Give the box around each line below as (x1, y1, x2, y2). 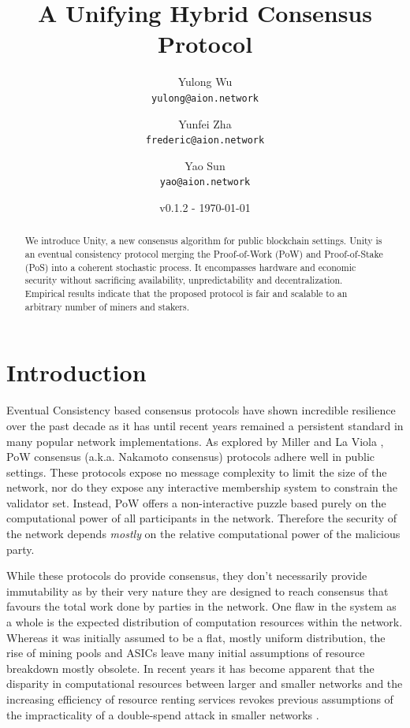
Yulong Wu (177, 73, 233, 90)
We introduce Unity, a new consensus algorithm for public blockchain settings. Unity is (24, 234, 382, 247)
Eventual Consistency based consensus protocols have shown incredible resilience (6, 402, 396, 418)
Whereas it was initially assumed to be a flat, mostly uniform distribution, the (6, 629, 386, 645)
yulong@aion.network (151, 92, 259, 104)
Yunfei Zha (178, 115, 232, 132)
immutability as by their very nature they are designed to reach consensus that (6, 582, 389, 599)
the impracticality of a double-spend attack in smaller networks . (6, 706, 319, 722)
